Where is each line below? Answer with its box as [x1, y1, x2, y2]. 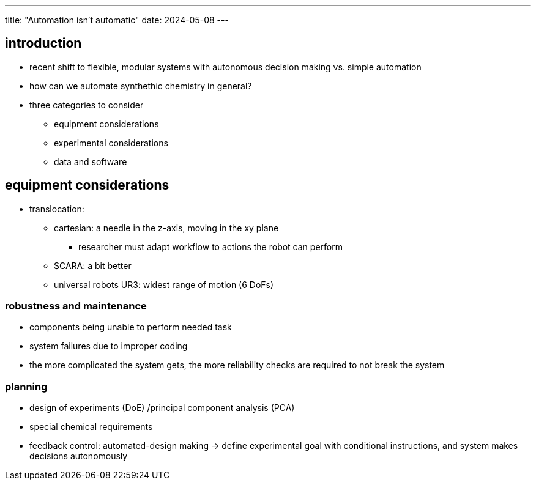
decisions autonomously [29, 451, 128, 462]
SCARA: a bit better [54, 260, 132, 271]
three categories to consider [29, 99, 144, 110]
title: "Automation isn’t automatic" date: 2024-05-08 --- [5, 15, 229, 25]
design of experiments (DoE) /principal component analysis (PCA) [29, 402, 295, 413]
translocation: [29, 203, 84, 214]
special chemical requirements [29, 421, 153, 432]
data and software [54, 156, 127, 167]
